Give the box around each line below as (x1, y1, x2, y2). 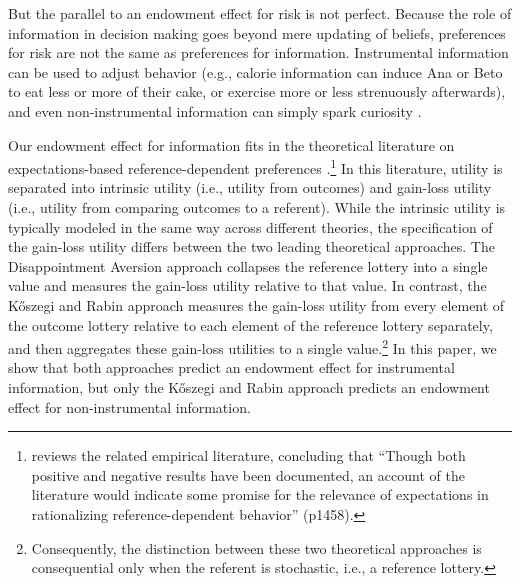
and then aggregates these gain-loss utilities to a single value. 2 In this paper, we (8, 335, 497, 358)
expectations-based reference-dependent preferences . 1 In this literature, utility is (8, 155, 503, 178)
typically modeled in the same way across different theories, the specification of (8, 216, 493, 237)
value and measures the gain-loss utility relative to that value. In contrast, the (8, 275, 487, 296)
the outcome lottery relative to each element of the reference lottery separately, (8, 314, 493, 335)
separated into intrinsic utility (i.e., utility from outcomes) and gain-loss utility (8, 177, 492, 198)
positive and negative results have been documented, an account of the (31, 464, 465, 485)
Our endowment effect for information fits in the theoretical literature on (8, 134, 455, 155)
